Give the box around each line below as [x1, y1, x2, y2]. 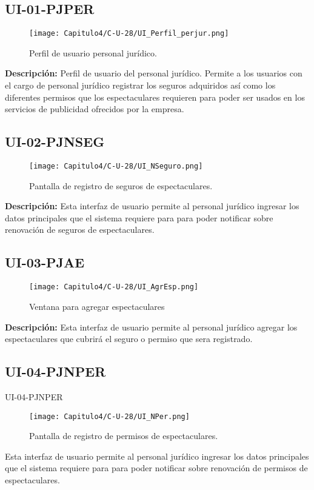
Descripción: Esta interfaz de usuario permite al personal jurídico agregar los [5, 320, 298, 333]
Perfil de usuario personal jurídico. [29, 46, 157, 59]
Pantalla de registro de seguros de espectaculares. [29, 179, 213, 192]
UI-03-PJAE [5, 253, 85, 272]
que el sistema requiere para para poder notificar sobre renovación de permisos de [5, 461, 308, 474]
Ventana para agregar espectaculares [29, 300, 165, 312]
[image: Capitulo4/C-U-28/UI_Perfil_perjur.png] [29, 29, 229, 38]
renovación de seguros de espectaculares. [5, 223, 155, 236]
